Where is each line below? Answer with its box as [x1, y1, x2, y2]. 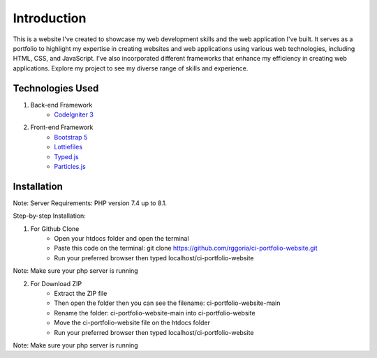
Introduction [13, 10, 87, 26]
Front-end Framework [30, 123, 94, 132]
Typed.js [54, 152, 80, 161]
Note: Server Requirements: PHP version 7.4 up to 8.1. [13, 199, 168, 207]
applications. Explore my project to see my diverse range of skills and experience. [13, 64, 249, 73]
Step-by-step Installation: [13, 211, 87, 220]
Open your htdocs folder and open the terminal [54, 234, 189, 243]
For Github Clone [30, 224, 80, 233]
